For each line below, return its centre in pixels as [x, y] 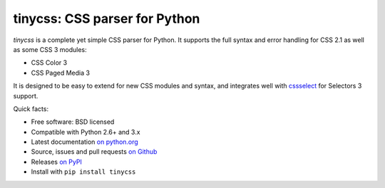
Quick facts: [31, 109]
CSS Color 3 [49, 63]
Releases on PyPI [56, 162]
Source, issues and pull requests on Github [94, 152]
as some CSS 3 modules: [50, 49]
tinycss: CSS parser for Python [107, 19]
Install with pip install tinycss [83, 172]
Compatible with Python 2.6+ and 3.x [86, 132]
